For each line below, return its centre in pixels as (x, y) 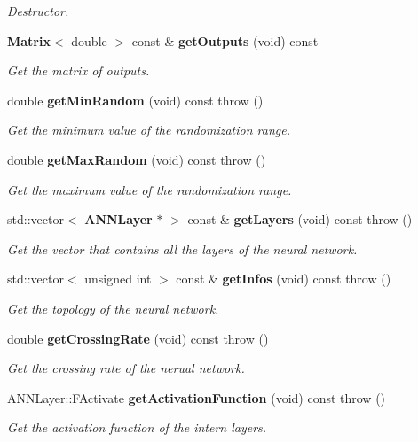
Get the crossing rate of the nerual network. (126, 368)
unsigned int (118, 279)
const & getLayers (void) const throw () (300, 219)
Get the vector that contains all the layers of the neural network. (182, 248)
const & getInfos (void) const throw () (284, 279)
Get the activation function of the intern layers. (137, 427)
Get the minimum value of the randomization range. (149, 130)
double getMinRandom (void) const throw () (135, 100)
